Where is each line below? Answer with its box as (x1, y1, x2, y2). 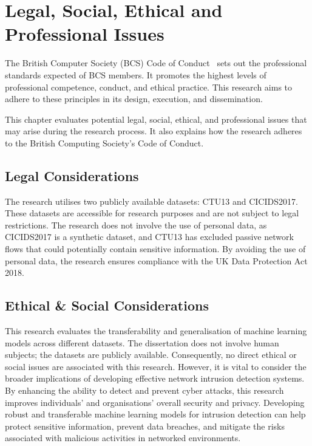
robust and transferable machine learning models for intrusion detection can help (5, 408, 306, 420)
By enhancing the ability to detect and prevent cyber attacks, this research (5, 384, 284, 396)
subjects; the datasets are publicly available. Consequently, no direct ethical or (5, 348, 297, 361)
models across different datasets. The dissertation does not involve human (5, 336, 279, 349)
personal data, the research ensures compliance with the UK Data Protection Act (5, 254, 308, 267)
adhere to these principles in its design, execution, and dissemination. (5, 92, 263, 105)
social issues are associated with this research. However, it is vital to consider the (5, 360, 307, 372)
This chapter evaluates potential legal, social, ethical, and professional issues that (5, 112, 307, 125)
